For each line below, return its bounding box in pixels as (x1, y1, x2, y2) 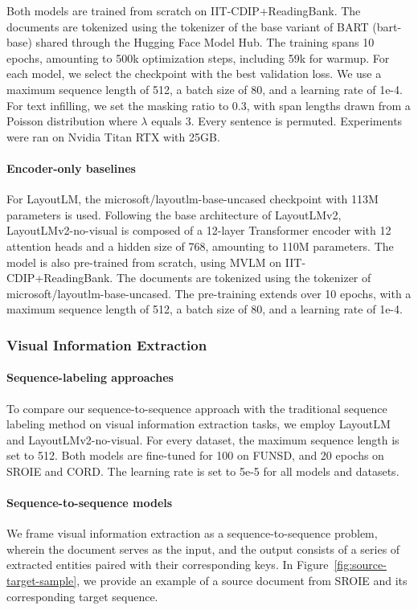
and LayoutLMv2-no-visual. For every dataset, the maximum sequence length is (6, 431, 400, 448)
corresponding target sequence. (6, 587, 158, 604)
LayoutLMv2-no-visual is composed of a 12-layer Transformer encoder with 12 (6, 222, 391, 239)
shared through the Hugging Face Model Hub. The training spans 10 (35, 34, 375, 51)
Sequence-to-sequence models (6, 494, 173, 511)
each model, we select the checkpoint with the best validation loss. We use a (6, 65, 382, 82)
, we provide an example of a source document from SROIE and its (76, 572, 408, 589)
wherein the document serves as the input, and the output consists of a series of (6, 540, 400, 557)
